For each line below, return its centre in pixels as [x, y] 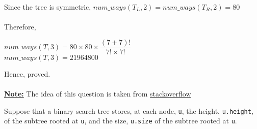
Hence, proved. [27, 73]
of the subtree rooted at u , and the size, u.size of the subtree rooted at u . [121, 121]
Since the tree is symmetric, [48, 7]
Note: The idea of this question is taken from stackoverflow [98, 94]
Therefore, [20, 27]
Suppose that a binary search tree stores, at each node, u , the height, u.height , [129, 110]
